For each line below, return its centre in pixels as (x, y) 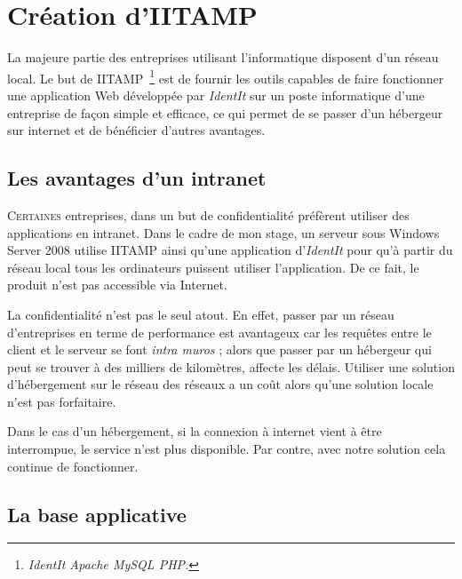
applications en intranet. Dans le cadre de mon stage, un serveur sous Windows (223, 232)
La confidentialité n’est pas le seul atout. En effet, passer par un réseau (201, 314)
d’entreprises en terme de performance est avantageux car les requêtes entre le (219, 332)
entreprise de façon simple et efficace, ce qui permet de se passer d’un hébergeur (225, 112)
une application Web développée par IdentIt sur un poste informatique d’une (216, 95)
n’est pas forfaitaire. (62, 401)
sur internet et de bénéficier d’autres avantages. (136, 130)
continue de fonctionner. (73, 466)
